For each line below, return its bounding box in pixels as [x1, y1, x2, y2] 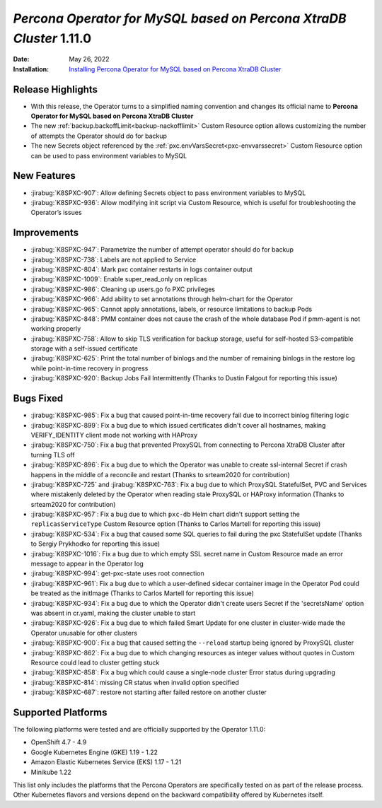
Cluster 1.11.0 [13, 30, 92, 46]
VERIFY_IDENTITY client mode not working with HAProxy [30, 431, 198, 439]
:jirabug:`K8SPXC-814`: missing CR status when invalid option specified [30, 678, 240, 686]
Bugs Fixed [13, 392, 64, 404]
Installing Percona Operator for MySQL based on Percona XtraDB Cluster [69, 64, 282, 74]
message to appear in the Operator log [30, 559, 144, 568]
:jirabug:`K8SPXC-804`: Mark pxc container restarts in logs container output [30, 265, 253, 274]
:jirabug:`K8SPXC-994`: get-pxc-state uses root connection [30, 569, 204, 578]
